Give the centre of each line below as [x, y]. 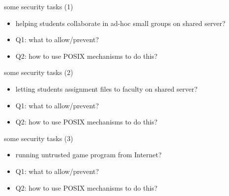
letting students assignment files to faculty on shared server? [106, 88]
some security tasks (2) [39, 72]
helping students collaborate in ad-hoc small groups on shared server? [120, 23]
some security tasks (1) [39, 6]
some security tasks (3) [39, 138]
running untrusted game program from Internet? [88, 155]
